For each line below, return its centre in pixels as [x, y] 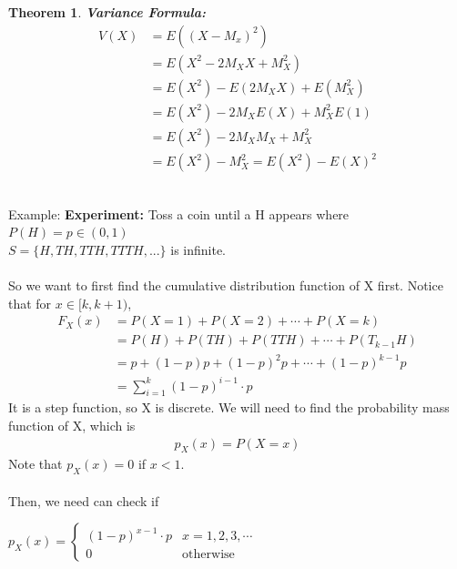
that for [30, 303]
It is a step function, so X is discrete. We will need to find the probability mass [229, 407]
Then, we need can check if [84, 500]
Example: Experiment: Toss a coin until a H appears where [179, 213]
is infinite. [198, 250]
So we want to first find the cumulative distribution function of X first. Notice [226, 285]
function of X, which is [72, 425]
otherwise [208, 555]
